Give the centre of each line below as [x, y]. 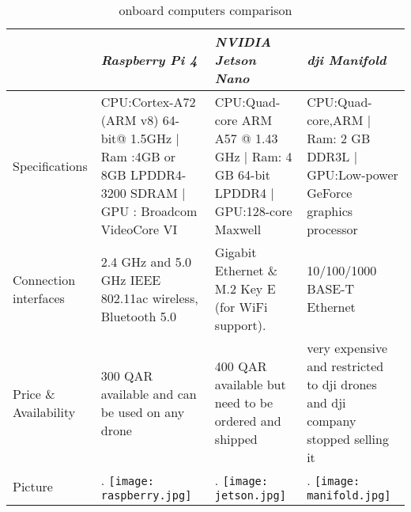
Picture [33, 486]
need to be [244, 402]
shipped [236, 439]
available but [250, 384]
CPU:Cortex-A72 [148, 102]
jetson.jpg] [250, 495]
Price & [34, 393]
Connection [44, 279]
